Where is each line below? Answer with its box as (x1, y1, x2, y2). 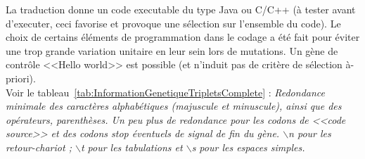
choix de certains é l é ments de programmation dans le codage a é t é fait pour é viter (6, 30, 360, 44)
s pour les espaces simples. (191, 139, 305, 154)
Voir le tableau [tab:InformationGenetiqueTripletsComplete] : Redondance (6, 84, 325, 99)
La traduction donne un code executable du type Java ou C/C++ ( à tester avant (6, 2, 356, 16)
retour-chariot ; (6, 139, 72, 154)
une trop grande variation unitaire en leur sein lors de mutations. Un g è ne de (6, 43, 338, 58)
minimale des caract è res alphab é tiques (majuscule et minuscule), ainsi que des (6, 98, 342, 113)
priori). (6, 70, 36, 85)
